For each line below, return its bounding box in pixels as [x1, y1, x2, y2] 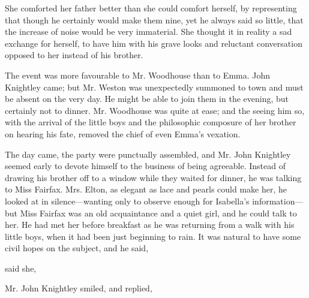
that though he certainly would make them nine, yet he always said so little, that [5, 13, 304, 26]
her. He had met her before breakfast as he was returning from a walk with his [5, 218, 295, 231]
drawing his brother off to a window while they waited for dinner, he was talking [5, 171, 302, 183]
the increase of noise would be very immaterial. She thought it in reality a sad [5, 25, 292, 38]
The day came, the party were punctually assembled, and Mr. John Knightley [5, 148, 291, 160]
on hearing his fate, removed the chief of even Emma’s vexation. [5, 127, 241, 140]
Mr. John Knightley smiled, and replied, [5, 282, 152, 294]
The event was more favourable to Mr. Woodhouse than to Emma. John [5, 68, 271, 81]
